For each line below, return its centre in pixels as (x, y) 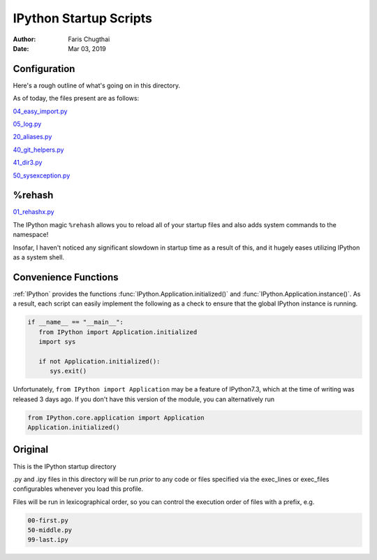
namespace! (31, 235)
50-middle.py (50, 530)
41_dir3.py (28, 163)
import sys (57, 342)
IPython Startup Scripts (83, 18)
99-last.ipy (48, 540)
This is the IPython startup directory (65, 466)
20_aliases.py (32, 137)
